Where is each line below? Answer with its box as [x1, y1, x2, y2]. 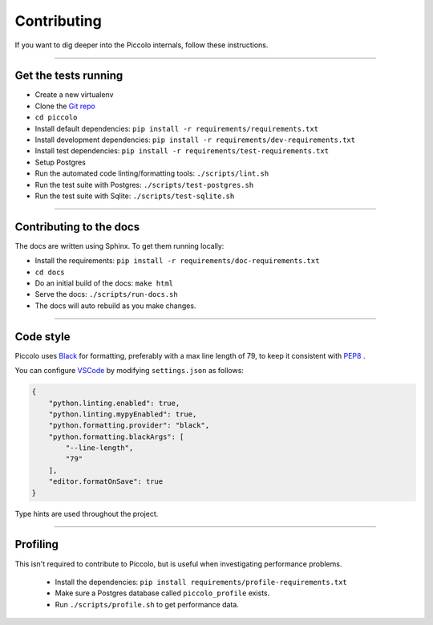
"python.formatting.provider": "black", [48, 421, 210, 430]
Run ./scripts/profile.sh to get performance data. [55, 599, 240, 609]
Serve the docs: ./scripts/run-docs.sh [34, 290, 178, 299]
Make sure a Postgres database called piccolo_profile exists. [55, 588, 270, 598]
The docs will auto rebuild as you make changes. [34, 301, 196, 310]
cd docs [34, 267, 66, 277]
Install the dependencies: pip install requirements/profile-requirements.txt [55, 577, 348, 586]
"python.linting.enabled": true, [48, 398, 180, 408]
